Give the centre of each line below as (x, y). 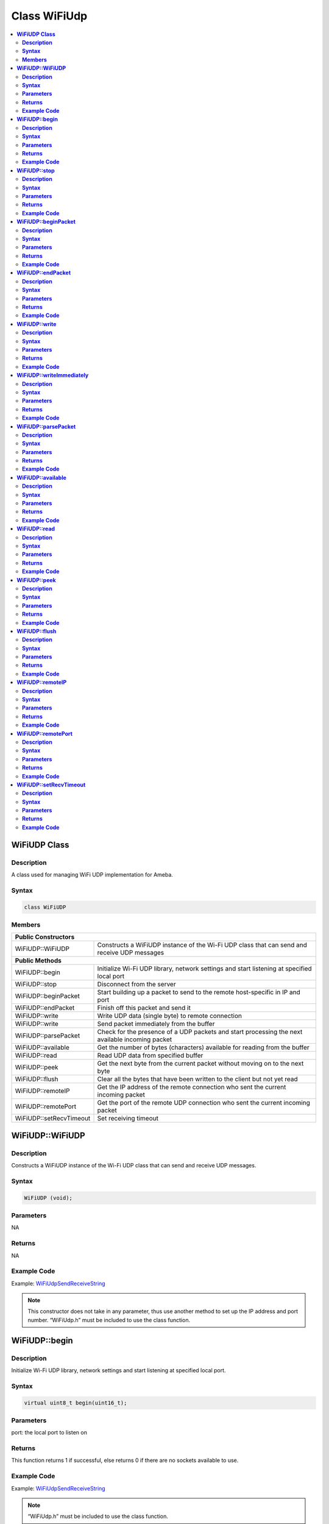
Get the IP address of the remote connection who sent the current (192, 1087)
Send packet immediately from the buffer (156, 1024)
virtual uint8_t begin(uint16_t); (76, 1403)
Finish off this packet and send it (144, 1008)
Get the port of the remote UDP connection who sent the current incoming (204, 1103)
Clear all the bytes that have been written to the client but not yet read (197, 1079)
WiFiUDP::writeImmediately (53, 376)
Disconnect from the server (136, 985)
